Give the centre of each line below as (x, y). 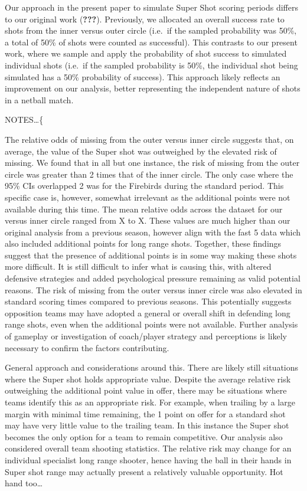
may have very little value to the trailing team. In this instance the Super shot (147, 425)
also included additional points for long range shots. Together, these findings (143, 243)
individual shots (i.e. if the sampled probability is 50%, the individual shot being (151, 65)
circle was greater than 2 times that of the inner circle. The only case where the (149, 174)
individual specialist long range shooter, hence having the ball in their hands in (148, 459)
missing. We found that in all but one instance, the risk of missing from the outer (152, 163)
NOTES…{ (24, 120)
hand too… (24, 483)
